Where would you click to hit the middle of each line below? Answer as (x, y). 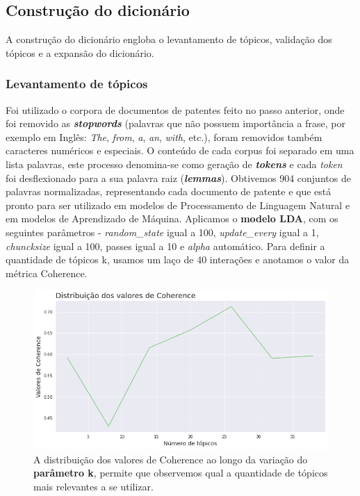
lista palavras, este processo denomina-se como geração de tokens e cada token (174, 164)
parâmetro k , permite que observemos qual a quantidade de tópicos (181, 473)
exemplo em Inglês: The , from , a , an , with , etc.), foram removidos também (164, 137)
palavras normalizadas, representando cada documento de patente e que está (169, 191)
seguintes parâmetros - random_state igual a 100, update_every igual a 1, (162, 232)
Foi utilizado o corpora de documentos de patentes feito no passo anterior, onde (175, 109)
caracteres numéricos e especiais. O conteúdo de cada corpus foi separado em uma (180, 150)
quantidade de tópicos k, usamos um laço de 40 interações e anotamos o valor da (178, 259)
